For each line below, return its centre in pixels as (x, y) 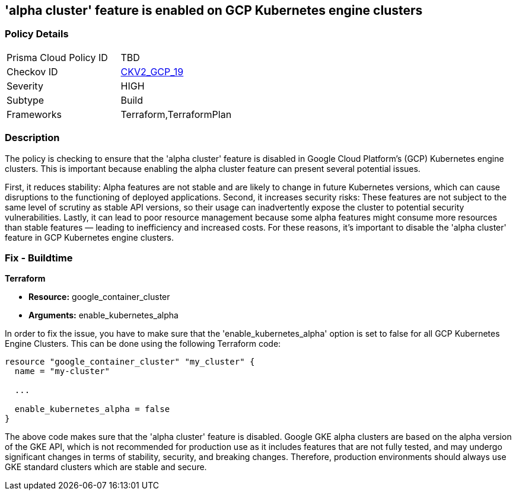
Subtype (26, 100)
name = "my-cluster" (62, 371)
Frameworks (34, 114)
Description (32, 138)
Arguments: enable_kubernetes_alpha (103, 315)
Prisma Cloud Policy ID (57, 57)
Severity (25, 86)
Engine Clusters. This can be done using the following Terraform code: (143, 344)
